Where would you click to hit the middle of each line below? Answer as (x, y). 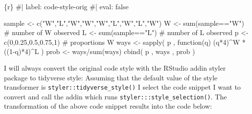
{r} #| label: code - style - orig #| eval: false (66, 6)
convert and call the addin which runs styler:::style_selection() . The (115, 96)
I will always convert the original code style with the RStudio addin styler (115, 67)
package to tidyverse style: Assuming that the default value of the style (111, 77)
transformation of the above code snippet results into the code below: (108, 106)
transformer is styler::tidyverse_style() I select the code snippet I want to (122, 87)
